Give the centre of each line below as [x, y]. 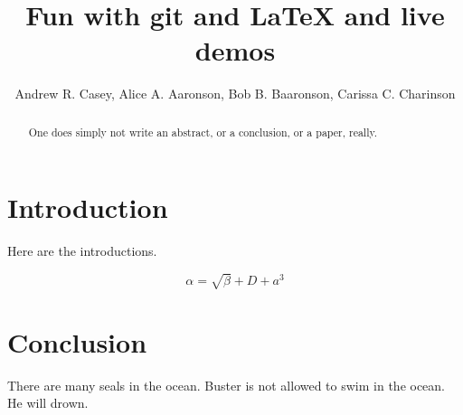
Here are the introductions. [82, 251]
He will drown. [48, 403]
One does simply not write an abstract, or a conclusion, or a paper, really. [203, 132]
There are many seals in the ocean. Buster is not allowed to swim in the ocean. [227, 385]
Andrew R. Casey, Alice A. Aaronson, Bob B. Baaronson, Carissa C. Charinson [235, 94]
